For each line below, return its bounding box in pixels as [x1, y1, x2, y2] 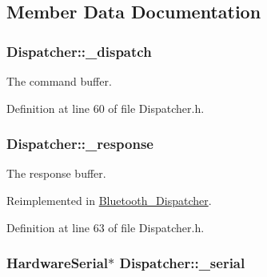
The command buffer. [6, 73, 112, 89]
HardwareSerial [6, 253, 109, 273]
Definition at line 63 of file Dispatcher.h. [6, 219, 205, 235]
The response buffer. [6, 165, 106, 182]
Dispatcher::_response [6, 134, 153, 154]
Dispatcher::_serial [119, 253, 245, 273]
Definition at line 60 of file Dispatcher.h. [6, 99, 205, 116]
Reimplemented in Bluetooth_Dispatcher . [6, 192, 212, 208]
